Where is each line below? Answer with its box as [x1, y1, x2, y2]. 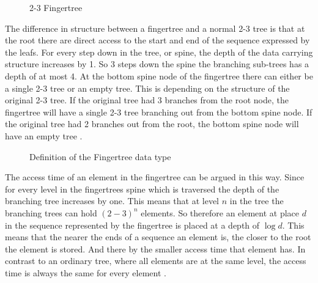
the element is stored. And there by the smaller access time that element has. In [5, 242, 306, 255]
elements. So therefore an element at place [141, 206, 299, 219]
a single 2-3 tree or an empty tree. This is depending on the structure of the [5, 81, 290, 94]
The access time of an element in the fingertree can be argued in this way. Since [5, 171, 305, 183]
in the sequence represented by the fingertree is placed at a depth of [5, 218, 260, 231]
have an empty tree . [5, 129, 83, 142]
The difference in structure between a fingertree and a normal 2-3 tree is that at [5, 21, 305, 34]
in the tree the [229, 194, 284, 207]
